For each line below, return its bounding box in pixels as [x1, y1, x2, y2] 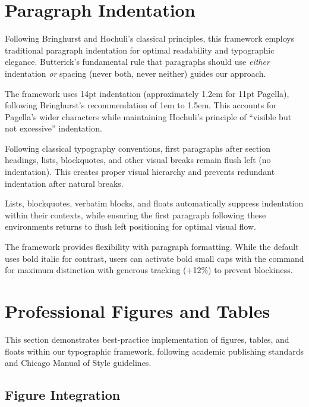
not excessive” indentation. [5, 122, 102, 134]
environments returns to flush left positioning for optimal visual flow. [5, 220, 256, 233]
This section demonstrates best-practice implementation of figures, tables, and [5, 333, 289, 345]
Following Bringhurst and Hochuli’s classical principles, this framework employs [5, 32, 295, 45]
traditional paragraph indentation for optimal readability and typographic [5, 43, 275, 56]
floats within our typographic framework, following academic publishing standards [5, 345, 304, 357]
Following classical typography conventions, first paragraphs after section [5, 142, 270, 154]
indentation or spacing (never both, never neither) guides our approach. [5, 67, 266, 79]
